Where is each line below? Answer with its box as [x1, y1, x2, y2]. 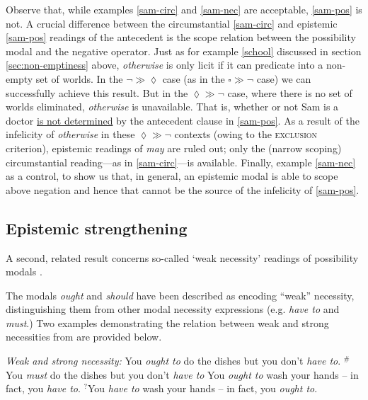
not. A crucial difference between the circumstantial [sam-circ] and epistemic [6, 16, 338, 30]
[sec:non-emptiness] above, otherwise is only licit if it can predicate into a [6, 57, 323, 72]
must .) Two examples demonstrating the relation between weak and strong [6, 315, 329, 330]
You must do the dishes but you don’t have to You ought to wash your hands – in [6, 367, 359, 382]
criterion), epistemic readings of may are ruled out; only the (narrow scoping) [6, 140, 342, 155]
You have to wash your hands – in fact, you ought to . [87, 381, 318, 396]
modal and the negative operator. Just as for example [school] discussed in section [6, 43, 362, 58]
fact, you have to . [6, 381, 81, 396]
